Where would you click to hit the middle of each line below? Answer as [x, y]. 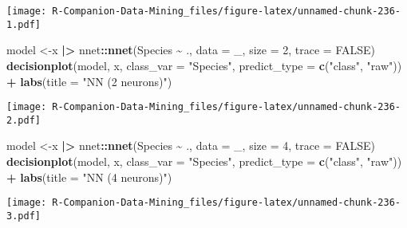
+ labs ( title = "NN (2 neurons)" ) [89, 81]
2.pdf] [24, 120]
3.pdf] [24, 216]
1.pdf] [24, 24]
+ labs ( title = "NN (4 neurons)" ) [89, 177]
